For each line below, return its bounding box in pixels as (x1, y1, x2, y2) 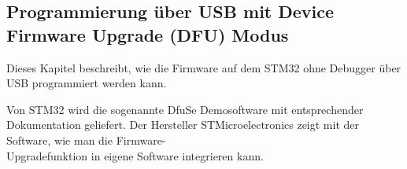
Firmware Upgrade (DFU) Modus (6, 22, 289, 46)
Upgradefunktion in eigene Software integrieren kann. (6, 147, 264, 163)
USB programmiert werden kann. (6, 75, 167, 91)
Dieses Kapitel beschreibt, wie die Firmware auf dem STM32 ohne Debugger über (6, 59, 401, 75)
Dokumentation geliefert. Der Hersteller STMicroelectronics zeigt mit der (6, 116, 360, 133)
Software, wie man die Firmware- (6, 131, 166, 148)
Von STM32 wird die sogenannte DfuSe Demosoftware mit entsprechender (6, 101, 364, 117)
